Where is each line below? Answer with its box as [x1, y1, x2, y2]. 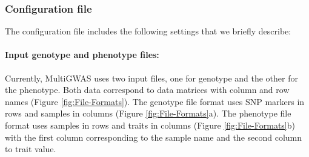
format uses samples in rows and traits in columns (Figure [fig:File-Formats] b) [5, 118, 295, 131]
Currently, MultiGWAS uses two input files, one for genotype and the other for [5, 71, 298, 84]
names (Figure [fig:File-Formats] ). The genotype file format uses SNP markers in [5, 95, 305, 107]
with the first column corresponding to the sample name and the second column [5, 130, 302, 143]
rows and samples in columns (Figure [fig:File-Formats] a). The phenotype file [5, 107, 291, 120]
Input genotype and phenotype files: [5, 48, 159, 61]
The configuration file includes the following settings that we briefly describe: [5, 25, 291, 37]
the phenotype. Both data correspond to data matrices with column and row [5, 83, 290, 96]
